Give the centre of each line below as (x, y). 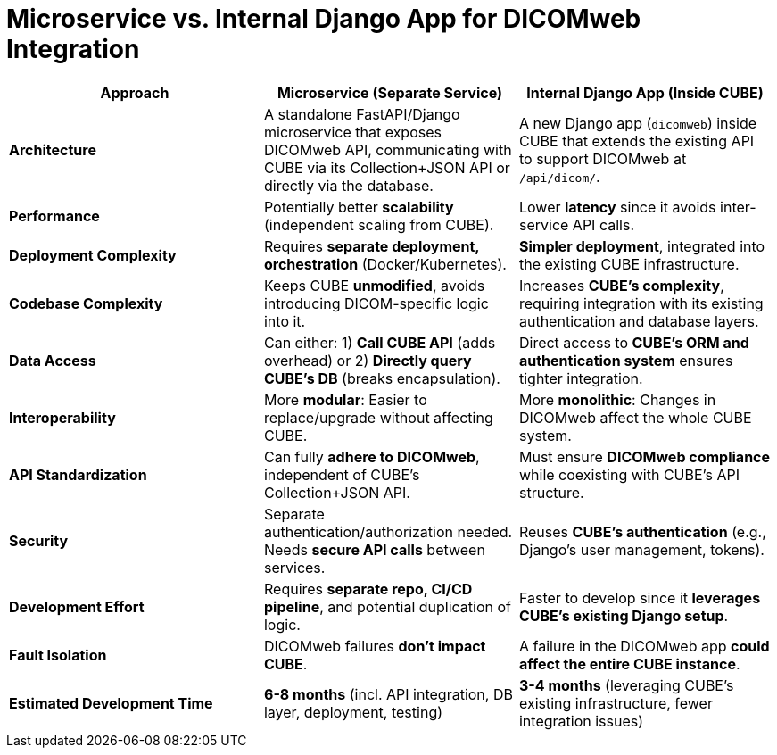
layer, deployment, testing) (353, 712)
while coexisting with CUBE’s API (629, 474)
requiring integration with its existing (641, 303)
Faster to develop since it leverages (640, 597)
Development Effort (77, 606)
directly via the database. (348, 185)
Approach (135, 92)
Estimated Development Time (111, 703)
